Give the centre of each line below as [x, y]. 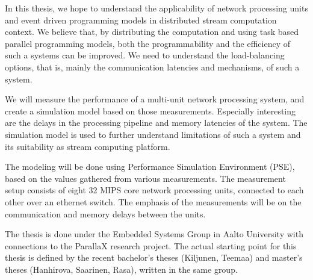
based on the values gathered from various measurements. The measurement [145, 178]
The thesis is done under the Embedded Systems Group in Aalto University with [154, 234]
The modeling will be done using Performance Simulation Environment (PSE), [150, 166]
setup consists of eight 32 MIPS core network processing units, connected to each [154, 190]
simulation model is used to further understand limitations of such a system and [153, 134]
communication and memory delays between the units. [105, 213]
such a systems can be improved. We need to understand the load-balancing [145, 55]
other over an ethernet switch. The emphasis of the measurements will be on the [153, 201]
